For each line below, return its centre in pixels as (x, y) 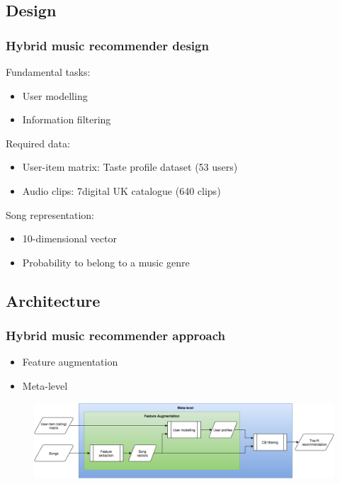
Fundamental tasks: (48, 72)
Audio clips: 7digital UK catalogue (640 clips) (121, 190)
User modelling (55, 95)
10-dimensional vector (69, 238)
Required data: (38, 143)
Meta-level (45, 385)
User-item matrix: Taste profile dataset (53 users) (130, 167)
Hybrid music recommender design (107, 45)
